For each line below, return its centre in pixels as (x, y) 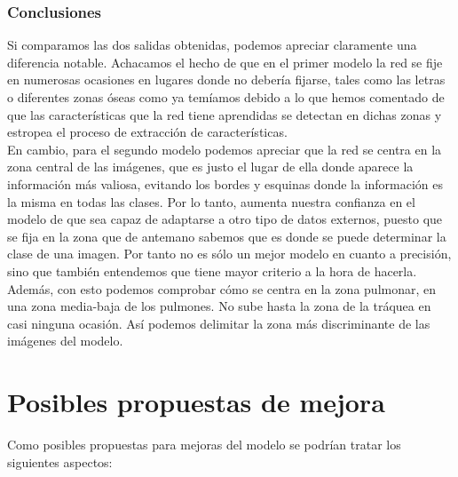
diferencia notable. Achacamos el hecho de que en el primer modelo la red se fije (225, 62)
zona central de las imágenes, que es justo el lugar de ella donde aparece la (210, 167)
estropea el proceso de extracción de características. (147, 132)
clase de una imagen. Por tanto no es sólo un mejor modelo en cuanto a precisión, (229, 254)
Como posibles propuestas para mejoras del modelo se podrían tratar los (204, 445)
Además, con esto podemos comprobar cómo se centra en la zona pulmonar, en (222, 288)
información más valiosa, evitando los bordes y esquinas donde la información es (225, 183)
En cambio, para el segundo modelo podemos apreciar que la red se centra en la (225, 149)
